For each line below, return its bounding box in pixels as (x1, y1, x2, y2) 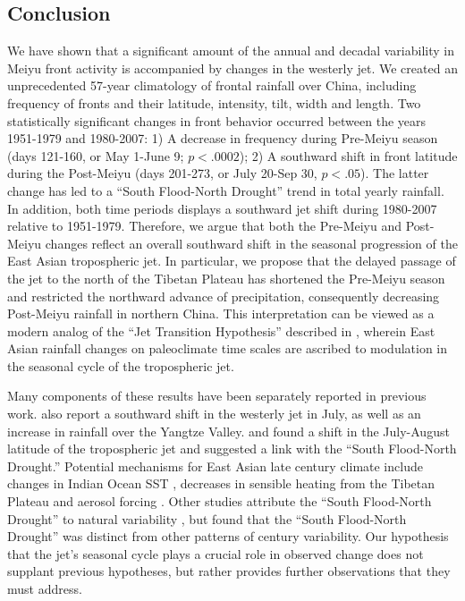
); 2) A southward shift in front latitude (239, 146, 458, 165)
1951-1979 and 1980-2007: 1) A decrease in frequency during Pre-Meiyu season (7, 129, 438, 148)
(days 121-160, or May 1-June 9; (7, 146, 184, 165)
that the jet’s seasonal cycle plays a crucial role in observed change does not (7, 544, 424, 563)
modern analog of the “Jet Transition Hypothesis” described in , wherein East (7, 321, 435, 340)
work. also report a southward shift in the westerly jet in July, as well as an (7, 404, 421, 423)
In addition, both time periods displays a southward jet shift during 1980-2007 (7, 199, 437, 217)
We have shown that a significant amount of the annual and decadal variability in (7, 41, 454, 60)
